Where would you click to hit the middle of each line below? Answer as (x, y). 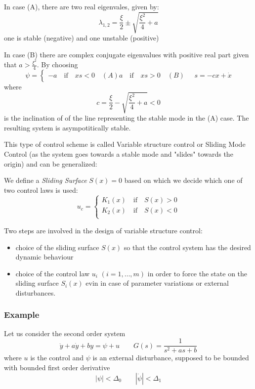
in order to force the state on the (197, 273)
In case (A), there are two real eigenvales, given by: (82, 6)
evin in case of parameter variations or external (157, 283)
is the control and (57, 358)
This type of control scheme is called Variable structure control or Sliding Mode (125, 144)
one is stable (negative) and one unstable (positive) (82, 38)
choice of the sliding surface (57, 247)
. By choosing (57, 65)
